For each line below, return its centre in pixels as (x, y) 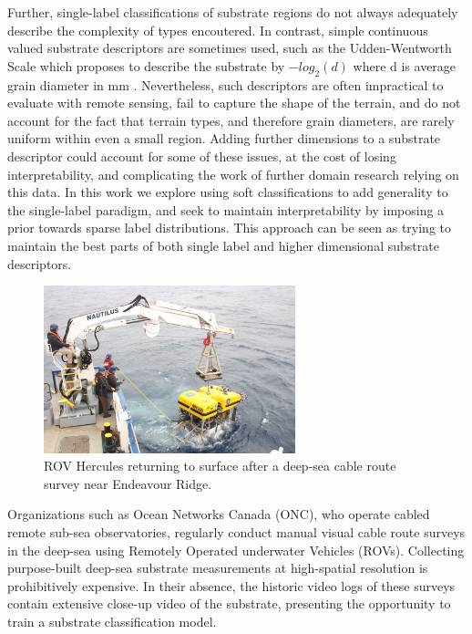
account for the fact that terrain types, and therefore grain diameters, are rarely (231, 120)
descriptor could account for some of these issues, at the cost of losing (202, 156)
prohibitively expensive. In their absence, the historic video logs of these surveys (231, 585)
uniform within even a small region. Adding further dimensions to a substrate (224, 138)
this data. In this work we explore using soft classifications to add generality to (228, 192)
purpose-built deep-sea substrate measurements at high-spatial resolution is (218, 568)
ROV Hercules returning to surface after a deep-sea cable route (220, 466)
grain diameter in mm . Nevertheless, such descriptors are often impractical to (226, 84)
